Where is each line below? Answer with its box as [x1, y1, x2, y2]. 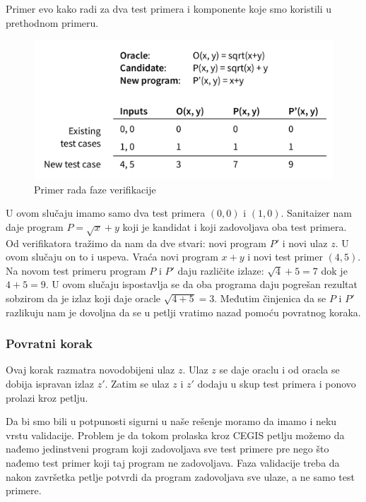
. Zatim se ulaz [105, 376, 170, 391]
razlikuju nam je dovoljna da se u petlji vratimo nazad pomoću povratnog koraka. [6, 304, 361, 319]
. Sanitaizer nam [281, 205, 352, 220]
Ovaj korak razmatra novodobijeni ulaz [6, 362, 175, 377]
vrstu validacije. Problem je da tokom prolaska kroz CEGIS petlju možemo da [6, 427, 345, 442]
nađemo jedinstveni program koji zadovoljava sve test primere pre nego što [6, 441, 329, 456]
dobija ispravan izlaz [6, 376, 94, 391]
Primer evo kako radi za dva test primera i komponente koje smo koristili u [6, 1, 332, 16]
